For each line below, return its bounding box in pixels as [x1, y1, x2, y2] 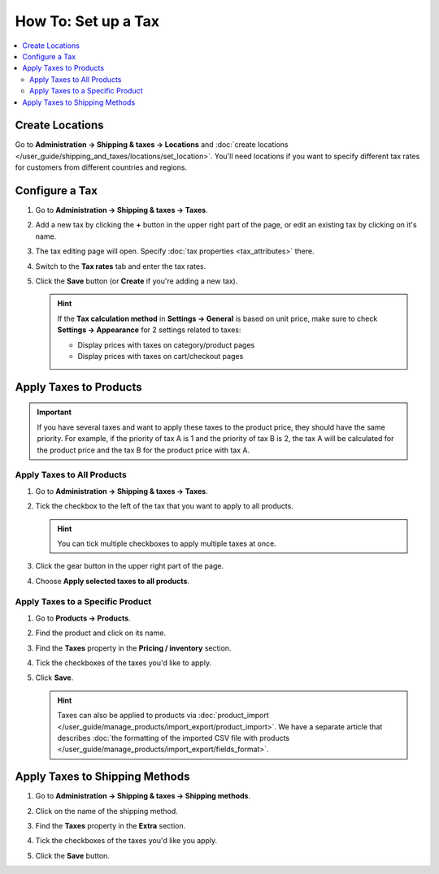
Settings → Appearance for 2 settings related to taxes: [57, 325, 241, 335]
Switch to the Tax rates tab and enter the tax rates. [35, 261, 206, 271]
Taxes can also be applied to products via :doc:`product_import [57, 711, 269, 720]
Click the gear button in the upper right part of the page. [35, 561, 224, 571]
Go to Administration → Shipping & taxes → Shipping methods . [35, 791, 251, 801]
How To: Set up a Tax [15, 12, 160, 30]
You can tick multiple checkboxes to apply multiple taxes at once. [57, 539, 276, 548]
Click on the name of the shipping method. [35, 806, 178, 816]
